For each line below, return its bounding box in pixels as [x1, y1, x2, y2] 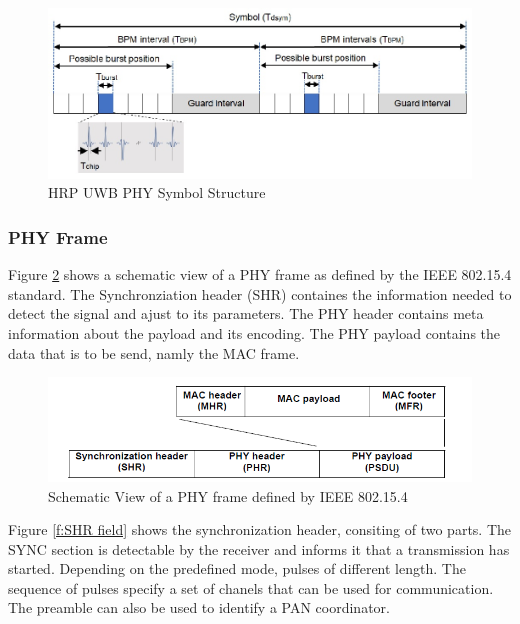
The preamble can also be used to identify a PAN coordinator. [8, 597, 390, 618]
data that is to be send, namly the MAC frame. [8, 342, 300, 363]
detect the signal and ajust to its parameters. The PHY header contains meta [8, 303, 484, 324]
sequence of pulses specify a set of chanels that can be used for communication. [8, 577, 494, 598]
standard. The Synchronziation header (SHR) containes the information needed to [8, 283, 512, 304]
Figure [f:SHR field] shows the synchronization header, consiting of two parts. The [8, 519, 512, 540]
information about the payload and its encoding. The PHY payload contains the [8, 323, 500, 344]
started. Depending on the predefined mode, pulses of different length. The [8, 558, 466, 579]
